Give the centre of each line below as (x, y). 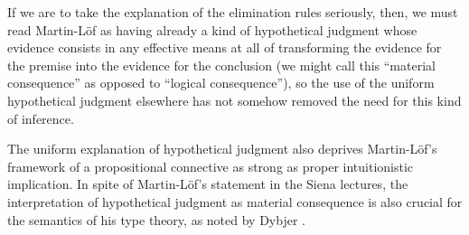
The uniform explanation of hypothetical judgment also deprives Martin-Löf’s (222, 149)
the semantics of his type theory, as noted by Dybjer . (156, 219)
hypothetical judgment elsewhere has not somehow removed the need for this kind (234, 100)
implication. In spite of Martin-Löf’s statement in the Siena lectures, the (208, 184)
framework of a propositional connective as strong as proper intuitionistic (211, 166)
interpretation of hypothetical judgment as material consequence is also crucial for (235, 201)
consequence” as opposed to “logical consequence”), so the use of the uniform (221, 83)
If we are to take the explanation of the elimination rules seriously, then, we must (233, 12)
